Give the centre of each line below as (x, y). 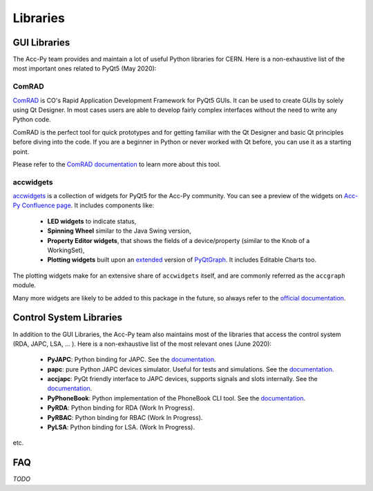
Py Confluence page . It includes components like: (84, 205)
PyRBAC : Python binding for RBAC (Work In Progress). (125, 417)
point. (21, 151)
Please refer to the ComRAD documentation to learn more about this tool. (117, 164)
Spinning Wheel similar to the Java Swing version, (119, 231)
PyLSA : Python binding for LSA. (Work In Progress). (121, 427)
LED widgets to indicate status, (92, 221)
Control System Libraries (67, 318)
